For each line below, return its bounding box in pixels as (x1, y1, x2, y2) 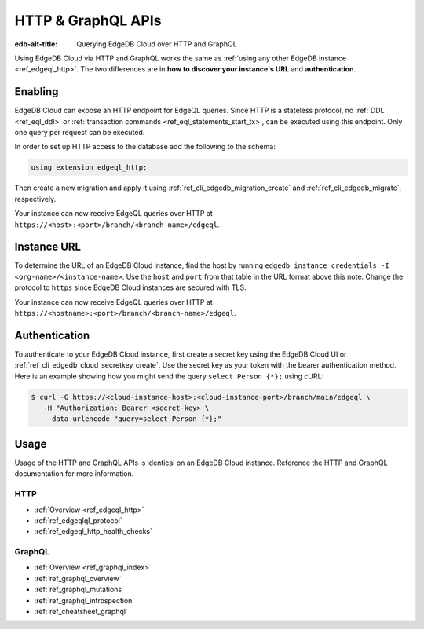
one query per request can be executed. (14, 128, 145, 137)
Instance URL (14, 240, 82, 254)
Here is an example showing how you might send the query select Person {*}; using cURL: (14, 371, 324, 381)
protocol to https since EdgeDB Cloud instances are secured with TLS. (14, 283, 247, 292)
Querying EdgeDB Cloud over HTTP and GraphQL (76, 39, 237, 49)
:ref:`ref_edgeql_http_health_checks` (34, 527, 153, 536)
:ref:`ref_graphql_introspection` (34, 595, 135, 605)
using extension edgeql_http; (31, 163, 148, 172)
